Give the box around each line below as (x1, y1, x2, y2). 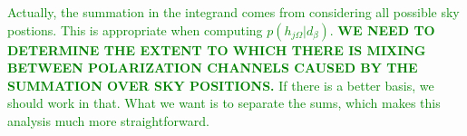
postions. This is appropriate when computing (7, 20, 263, 39)
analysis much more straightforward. (7, 111, 209, 130)
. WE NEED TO (329, 20, 435, 39)
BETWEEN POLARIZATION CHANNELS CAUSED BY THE (7, 58, 418, 77)
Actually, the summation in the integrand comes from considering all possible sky (7, 3, 460, 21)
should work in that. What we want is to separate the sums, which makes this (7, 93, 441, 112)
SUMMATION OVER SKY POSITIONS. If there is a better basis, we (7, 75, 434, 94)
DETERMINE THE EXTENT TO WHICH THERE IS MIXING (7, 40, 426, 59)
